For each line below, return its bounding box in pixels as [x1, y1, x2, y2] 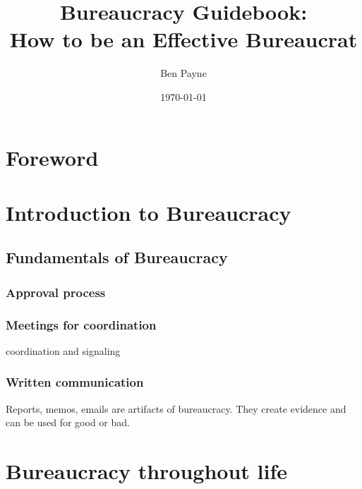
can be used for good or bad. [6, 415, 130, 430]
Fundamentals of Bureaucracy [6, 246, 228, 268]
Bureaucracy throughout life [6, 457, 287, 485]
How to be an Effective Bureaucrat [9, 25, 358, 54]
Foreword [6, 143, 99, 171]
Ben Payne [160, 66, 207, 80]
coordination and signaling [6, 343, 121, 358]
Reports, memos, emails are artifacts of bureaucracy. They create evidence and [6, 401, 346, 416]
